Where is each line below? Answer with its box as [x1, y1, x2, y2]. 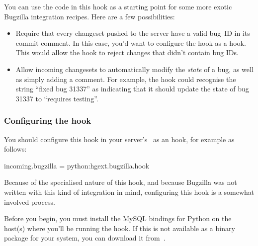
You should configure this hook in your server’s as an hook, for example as [4, 134, 235, 144]
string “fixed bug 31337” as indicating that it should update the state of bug [15, 83, 249, 94]
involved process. [4, 196, 55, 207]
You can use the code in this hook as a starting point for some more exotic [4, 1, 232, 11]
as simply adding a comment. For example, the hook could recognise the [15, 74, 236, 84]
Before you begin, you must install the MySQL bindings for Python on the [4, 213, 232, 224]
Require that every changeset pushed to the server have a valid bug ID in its [15, 28, 250, 38]
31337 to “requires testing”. [15, 93, 98, 103]
